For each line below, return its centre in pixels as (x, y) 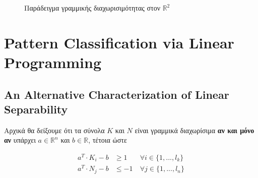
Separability (36, 109)
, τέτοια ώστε (108, 140)
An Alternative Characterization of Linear (117, 94)
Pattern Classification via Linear (119, 42)
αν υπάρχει (20, 140)
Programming (53, 62)
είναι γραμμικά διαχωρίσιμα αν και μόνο (195, 130)
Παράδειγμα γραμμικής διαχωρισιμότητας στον (92, 8)
